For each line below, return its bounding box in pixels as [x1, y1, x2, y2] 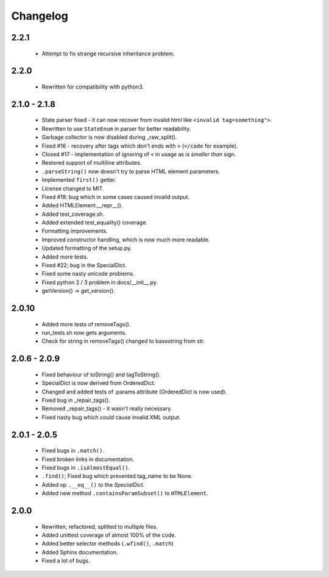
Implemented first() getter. [41, 176, 117, 184]
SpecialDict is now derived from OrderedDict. [41, 379, 155, 387]
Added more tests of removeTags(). [41, 320, 131, 328]
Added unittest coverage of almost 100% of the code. [41, 531, 177, 539]
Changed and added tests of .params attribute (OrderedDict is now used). [41, 388, 227, 395]
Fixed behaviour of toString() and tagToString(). [41, 371, 161, 378]
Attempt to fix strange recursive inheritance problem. [41, 49, 175, 57]
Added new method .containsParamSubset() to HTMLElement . [41, 490, 208, 497]
